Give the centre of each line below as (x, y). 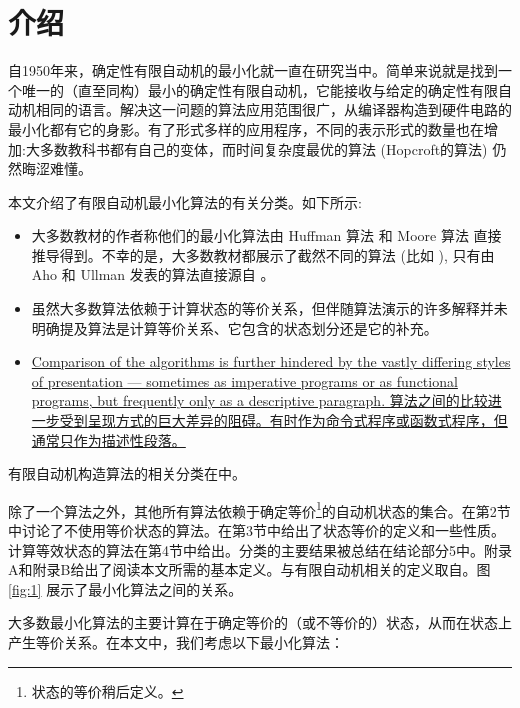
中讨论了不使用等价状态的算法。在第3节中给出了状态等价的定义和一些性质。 (256, 530)
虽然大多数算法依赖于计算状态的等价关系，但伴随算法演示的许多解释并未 (269, 308)
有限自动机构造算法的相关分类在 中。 (127, 473)
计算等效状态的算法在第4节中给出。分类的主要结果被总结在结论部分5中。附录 (260, 549)
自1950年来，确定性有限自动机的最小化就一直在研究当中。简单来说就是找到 (253, 70)
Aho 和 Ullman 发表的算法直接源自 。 (153, 274)
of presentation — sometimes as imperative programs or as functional (244, 380)
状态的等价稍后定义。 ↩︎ (107, 690)
